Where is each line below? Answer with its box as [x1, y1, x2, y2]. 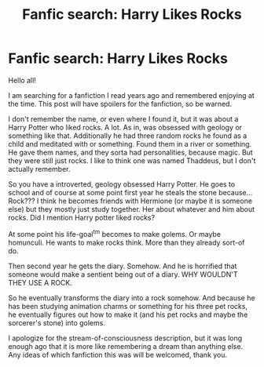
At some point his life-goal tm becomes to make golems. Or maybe [8, 227, 222, 238]
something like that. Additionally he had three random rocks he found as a [8, 131, 247, 140]
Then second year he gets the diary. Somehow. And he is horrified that [8, 261, 237, 271]
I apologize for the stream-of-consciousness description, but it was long [8, 333, 243, 343]
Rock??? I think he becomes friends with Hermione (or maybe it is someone [8, 196, 253, 205]
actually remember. [8, 164, 71, 173]
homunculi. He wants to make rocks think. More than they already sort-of [8, 238, 245, 247]
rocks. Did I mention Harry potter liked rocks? [8, 213, 156, 222]
